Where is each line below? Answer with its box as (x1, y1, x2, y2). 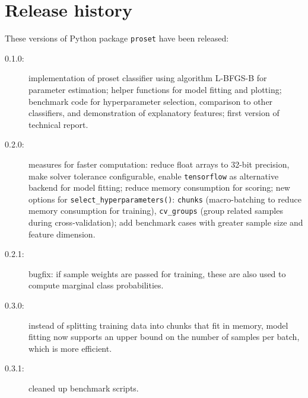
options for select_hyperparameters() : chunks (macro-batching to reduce (28, 192, 301, 205)
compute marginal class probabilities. (28, 279, 164, 291)
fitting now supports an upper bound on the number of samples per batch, (28, 330, 300, 343)
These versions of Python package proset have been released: (5, 32, 229, 44)
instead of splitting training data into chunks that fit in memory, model (28, 319, 288, 331)
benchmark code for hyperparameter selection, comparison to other (28, 95, 273, 107)
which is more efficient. (28, 342, 112, 354)
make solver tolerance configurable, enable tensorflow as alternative (28, 169, 279, 182)
